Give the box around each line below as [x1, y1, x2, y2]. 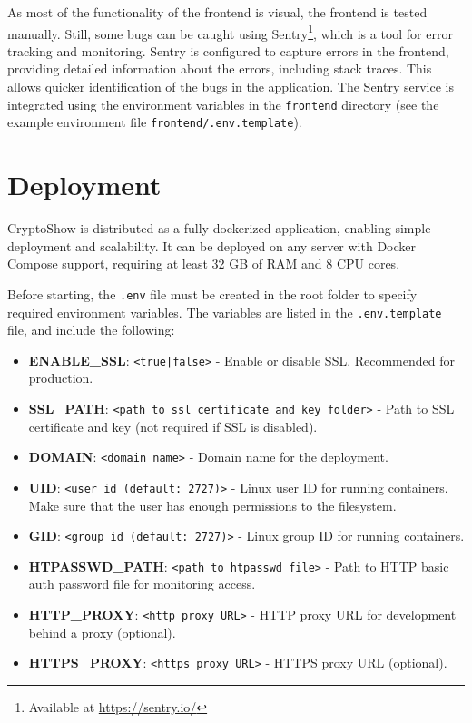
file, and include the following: [7, 320, 175, 339]
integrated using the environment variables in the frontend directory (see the [7, 94, 439, 113]
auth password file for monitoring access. [28, 574, 256, 593]
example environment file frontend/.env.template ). [7, 112, 302, 132]
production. [28, 368, 93, 387]
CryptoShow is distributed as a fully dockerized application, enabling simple [7, 219, 431, 238]
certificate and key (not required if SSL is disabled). [28, 416, 318, 435]
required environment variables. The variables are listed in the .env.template [7, 302, 442, 321]
